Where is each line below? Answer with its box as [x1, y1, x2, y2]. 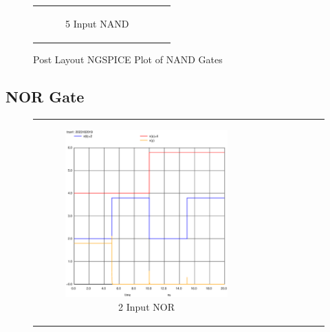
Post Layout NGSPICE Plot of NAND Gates [33, 52, 223, 66]
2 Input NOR [118, 299, 175, 313]
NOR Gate [5, 85, 85, 107]
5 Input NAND [65, 16, 129, 30]
